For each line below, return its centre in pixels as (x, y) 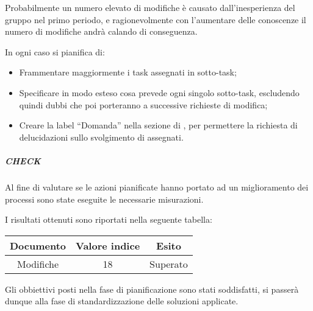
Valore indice (108, 245)
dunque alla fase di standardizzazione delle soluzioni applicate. (122, 301)
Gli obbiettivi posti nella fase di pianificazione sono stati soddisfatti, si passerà (152, 289)
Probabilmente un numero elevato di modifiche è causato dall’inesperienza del (150, 7)
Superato (169, 264)
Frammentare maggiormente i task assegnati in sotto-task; (128, 72)
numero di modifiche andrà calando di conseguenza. (101, 31)
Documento (38, 245)
